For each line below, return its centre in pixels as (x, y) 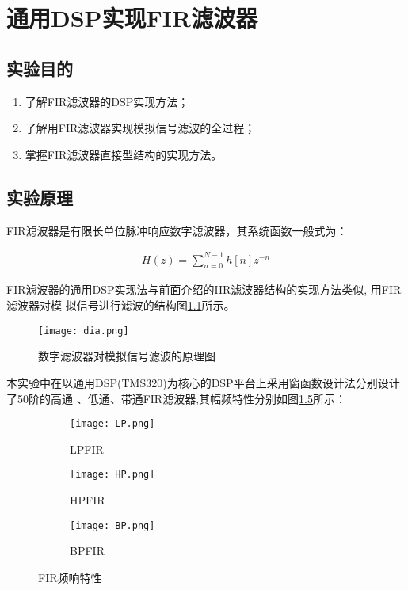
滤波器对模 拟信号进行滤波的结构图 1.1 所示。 (121, 305)
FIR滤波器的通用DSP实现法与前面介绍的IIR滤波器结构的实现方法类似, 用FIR (204, 289)
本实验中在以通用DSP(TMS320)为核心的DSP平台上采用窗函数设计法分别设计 (203, 382)
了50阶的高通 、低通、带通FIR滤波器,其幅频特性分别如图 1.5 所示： (176, 398)
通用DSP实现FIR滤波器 (132, 18)
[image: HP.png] (112, 475)
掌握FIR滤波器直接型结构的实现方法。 (124, 154)
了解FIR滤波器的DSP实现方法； (107, 101)
